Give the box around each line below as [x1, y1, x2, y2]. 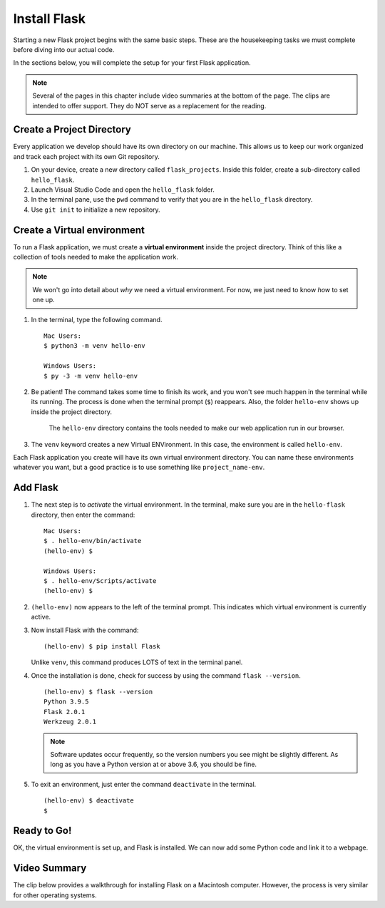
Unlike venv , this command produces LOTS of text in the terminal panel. [31, 658, 243, 666]
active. [31, 613, 51, 621]
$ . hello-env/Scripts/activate [43, 577, 157, 584]
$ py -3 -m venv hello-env [43, 371, 138, 380]
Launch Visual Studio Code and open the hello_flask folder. [31, 185, 215, 194]
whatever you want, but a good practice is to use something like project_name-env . [13, 463, 265, 472]
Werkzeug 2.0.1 [43, 718, 97, 726]
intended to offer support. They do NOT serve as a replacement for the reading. [32, 101, 267, 110]
